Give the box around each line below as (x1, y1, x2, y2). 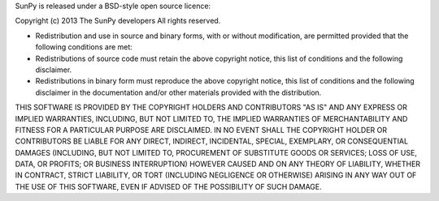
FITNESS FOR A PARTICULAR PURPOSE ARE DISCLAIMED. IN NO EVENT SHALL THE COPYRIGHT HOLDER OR (15, 125, 388, 135)
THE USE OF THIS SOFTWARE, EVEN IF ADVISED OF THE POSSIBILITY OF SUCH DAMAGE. (15, 182, 323, 191)
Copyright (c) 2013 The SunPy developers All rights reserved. (15, 16, 221, 26)
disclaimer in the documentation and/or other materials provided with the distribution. (35, 88, 322, 97)
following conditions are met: (35, 42, 133, 52)
